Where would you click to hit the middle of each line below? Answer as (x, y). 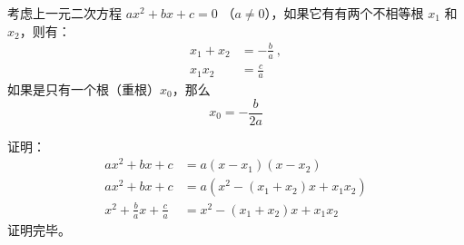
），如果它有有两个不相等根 (344, 13)
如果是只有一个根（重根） (84, 88)
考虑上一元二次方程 (64, 13)
